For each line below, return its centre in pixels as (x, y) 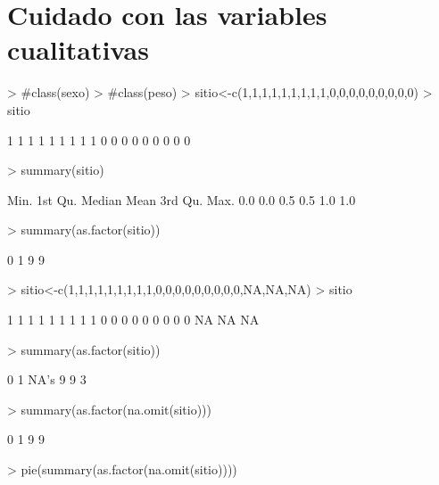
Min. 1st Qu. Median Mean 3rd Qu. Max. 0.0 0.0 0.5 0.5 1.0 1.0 (182, 199)
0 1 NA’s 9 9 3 (47, 379)
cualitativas (78, 49)
